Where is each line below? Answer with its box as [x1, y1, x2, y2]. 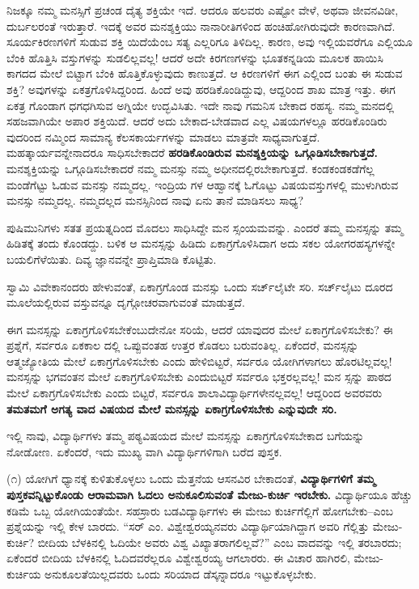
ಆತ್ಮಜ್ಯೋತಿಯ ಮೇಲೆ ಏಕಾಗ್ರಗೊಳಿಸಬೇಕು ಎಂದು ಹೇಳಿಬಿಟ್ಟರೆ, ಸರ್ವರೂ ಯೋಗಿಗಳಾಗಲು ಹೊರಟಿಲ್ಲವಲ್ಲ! [6, 352, 392, 369]
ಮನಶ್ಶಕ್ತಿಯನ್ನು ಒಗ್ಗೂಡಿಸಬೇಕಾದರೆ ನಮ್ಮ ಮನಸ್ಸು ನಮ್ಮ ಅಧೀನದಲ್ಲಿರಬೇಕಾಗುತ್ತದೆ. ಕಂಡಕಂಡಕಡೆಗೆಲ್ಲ [6, 159, 375, 176]
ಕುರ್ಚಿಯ [6, 566, 41, 582]
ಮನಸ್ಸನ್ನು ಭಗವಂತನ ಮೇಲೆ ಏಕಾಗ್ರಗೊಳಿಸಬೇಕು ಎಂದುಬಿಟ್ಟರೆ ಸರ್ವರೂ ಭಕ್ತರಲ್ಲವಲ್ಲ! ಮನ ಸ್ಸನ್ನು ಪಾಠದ [6, 368, 391, 385]
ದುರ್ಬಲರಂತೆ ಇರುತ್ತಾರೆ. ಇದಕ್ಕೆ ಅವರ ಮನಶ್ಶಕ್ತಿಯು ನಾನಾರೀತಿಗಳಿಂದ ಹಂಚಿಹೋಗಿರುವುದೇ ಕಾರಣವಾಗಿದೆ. [6, 17, 396, 34]
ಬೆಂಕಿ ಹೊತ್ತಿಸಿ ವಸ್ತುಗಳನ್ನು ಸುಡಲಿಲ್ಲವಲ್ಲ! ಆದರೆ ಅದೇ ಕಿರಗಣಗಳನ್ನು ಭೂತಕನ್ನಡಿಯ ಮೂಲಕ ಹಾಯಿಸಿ [6, 49, 383, 66]
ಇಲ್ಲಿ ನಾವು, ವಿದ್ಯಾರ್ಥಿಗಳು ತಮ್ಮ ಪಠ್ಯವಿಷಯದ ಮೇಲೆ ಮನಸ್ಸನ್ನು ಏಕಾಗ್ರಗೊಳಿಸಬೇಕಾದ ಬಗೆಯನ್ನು [6, 427, 365, 444]
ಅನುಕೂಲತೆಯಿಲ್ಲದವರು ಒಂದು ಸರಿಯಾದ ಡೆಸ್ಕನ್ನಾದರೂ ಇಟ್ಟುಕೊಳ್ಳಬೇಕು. [44, 566, 317, 582]
